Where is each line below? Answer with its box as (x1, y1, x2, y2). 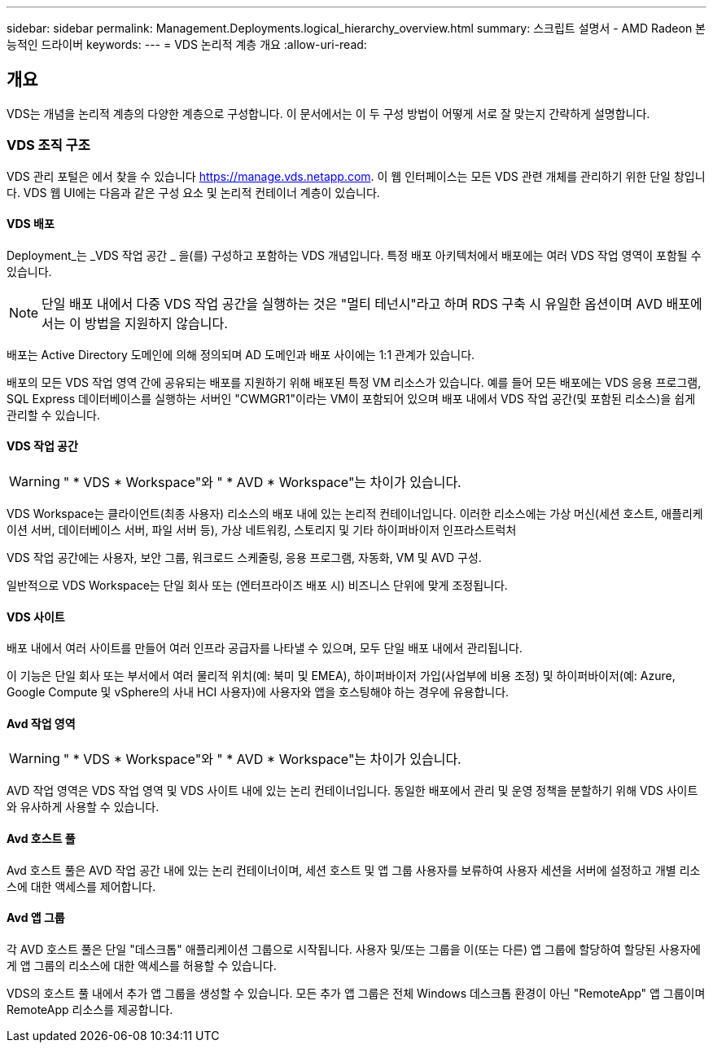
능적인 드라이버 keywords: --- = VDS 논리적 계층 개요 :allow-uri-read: (7, 37, 367, 51)
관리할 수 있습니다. (7, 407, 100, 422)
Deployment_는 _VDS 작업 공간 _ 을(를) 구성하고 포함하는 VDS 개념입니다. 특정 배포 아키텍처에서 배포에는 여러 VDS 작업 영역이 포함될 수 (7, 248, 702, 262)
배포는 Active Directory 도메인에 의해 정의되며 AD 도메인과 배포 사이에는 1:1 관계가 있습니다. (7, 347, 475, 362)
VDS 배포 (7, 217, 55, 231)
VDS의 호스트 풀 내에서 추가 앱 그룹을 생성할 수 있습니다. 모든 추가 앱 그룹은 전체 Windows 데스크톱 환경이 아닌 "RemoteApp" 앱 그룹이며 (7, 985, 706, 1000)
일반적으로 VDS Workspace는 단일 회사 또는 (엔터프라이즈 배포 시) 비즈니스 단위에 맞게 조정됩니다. (7, 578, 508, 593)
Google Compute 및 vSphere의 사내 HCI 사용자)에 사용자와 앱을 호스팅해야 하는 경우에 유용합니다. (7, 685, 510, 700)
